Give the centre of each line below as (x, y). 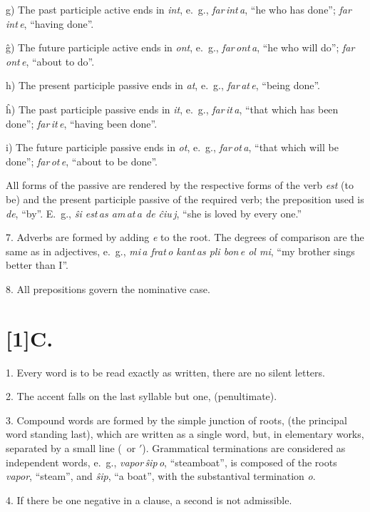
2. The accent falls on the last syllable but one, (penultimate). (142, 396)
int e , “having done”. (50, 23)
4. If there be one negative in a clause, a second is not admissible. (149, 500)
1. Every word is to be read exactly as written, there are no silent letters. (165, 372)
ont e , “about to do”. (50, 61)
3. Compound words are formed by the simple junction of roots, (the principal (176, 420)
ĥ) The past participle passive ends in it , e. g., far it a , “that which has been (172, 109)
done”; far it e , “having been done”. (82, 123)
